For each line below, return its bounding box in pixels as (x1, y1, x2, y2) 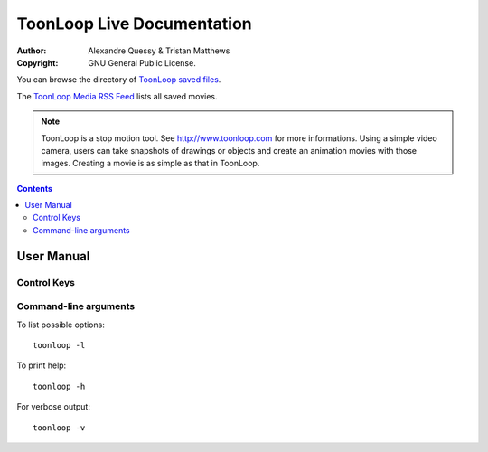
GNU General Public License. (88, 57, 196, 68)
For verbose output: (16, 401, 90, 412)
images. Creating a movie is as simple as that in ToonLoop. (41, 158, 260, 169)
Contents (16, 183, 53, 193)
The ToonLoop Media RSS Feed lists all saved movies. (16, 90, 218, 101)
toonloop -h (33, 381, 86, 391)
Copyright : (16, 57, 59, 68)
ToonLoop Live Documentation (16, 14, 252, 33)
